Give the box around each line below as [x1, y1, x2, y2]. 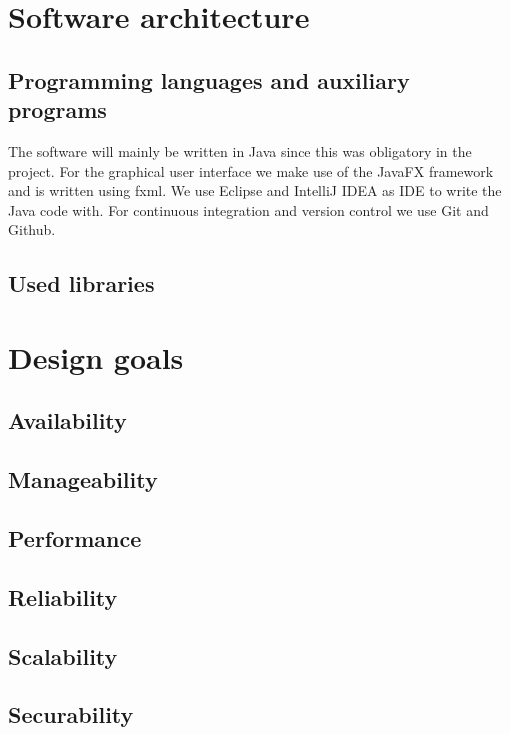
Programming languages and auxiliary [8, 64, 410, 95]
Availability [8, 405, 127, 436]
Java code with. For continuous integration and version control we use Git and [8, 199, 489, 220]
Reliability [8, 581, 118, 612]
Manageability [8, 464, 158, 495]
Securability [8, 699, 134, 730]
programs [8, 94, 107, 125]
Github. [8, 219, 56, 240]
